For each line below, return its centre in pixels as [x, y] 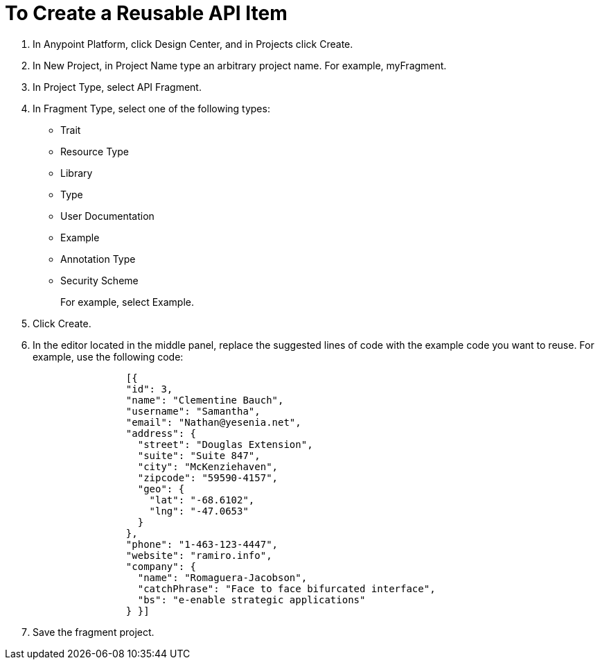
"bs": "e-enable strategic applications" [252, 599]
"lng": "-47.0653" [199, 511]
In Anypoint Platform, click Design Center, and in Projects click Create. [193, 44]
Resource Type [95, 151]
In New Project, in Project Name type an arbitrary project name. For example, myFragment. [240, 65]
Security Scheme [99, 280]
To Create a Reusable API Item [146, 13]
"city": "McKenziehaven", [208, 466]
